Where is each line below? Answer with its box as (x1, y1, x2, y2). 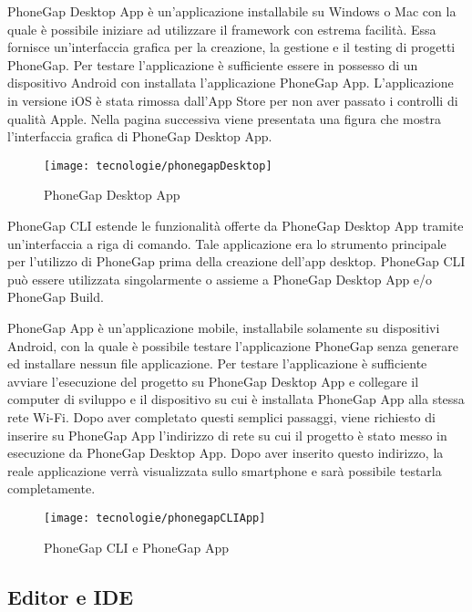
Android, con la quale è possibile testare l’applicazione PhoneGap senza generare (7, 336, 459, 355)
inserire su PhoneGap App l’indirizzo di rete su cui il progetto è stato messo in (7, 425, 447, 444)
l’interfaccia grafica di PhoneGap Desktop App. (7, 127, 272, 146)
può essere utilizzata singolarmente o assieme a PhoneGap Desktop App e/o (7, 269, 433, 288)
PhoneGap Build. (7, 287, 104, 306)
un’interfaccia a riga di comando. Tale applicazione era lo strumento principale (7, 233, 446, 253)
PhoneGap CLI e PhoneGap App (44, 537, 230, 556)
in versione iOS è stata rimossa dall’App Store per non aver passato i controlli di (7, 90, 458, 109)
